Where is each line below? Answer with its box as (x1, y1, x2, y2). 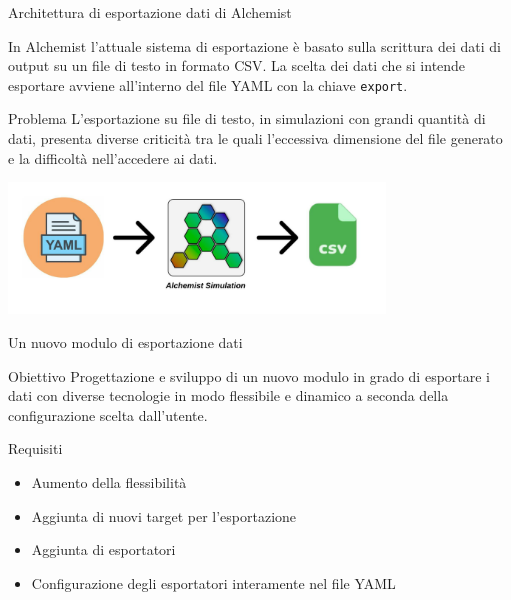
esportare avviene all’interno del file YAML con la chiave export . (8, 74, 408, 95)
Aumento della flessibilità (31, 472, 187, 493)
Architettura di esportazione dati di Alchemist (8, 2, 292, 22)
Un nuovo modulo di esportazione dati (8, 332, 243, 353)
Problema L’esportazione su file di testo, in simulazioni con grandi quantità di (8, 108, 486, 129)
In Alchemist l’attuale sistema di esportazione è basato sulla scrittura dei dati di (8, 35, 501, 56)
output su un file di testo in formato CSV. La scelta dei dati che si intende (8, 55, 466, 76)
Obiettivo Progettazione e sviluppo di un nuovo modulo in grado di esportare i (8, 365, 491, 386)
